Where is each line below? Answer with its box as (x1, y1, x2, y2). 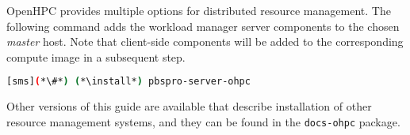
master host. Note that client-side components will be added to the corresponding (6, 33, 404, 50)
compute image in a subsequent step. (6, 48, 186, 65)
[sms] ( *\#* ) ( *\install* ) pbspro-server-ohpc (6, 76, 251, 88)
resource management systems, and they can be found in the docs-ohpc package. (6, 113, 400, 129)
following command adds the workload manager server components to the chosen (6, 17, 400, 34)
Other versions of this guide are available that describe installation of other (6, 98, 372, 114)
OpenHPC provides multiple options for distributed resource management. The (6, 2, 391, 18)
